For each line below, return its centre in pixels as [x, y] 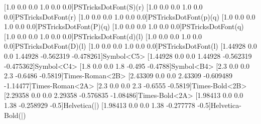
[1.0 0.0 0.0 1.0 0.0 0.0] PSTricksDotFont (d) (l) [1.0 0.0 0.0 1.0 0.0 [103, 36]
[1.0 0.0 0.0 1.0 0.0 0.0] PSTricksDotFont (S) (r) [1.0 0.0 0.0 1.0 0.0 [103, 7]
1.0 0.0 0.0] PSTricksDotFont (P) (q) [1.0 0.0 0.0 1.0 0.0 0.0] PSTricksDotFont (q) [124, 26]
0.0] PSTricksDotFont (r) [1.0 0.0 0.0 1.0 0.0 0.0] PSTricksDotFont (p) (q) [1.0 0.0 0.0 [130, 16]
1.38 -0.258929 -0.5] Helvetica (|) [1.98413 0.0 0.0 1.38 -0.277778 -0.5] [107, 105]
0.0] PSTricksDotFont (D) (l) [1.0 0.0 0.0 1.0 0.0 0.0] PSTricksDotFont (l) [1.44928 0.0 [130, 46]
